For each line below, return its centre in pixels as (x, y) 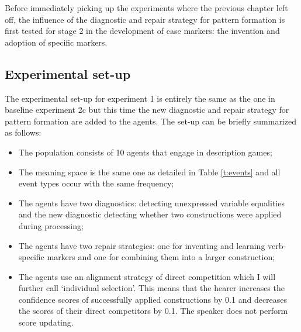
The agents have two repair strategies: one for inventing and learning (142, 245)
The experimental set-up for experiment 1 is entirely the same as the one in (140, 98)
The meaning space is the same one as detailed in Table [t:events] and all (149, 172)
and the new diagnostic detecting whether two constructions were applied (150, 214)
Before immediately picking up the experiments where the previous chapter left (146, 8)
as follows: (23, 132)
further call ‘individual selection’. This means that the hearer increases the (151, 288)
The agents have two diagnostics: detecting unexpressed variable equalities (151, 203)
